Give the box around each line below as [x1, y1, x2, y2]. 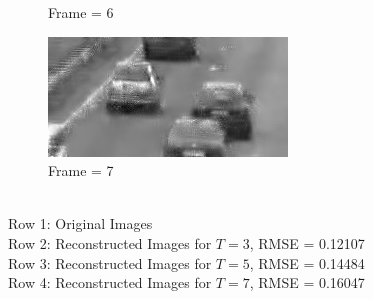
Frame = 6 [48, 2, 114, 22]
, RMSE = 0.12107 [249, 232, 365, 253]
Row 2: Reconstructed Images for [8, 232, 212, 253]
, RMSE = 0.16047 [249, 272, 365, 293]
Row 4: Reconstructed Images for [8, 272, 212, 293]
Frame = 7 [48, 160, 114, 181]
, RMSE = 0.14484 [249, 252, 365, 273]
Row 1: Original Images [8, 213, 153, 234]
